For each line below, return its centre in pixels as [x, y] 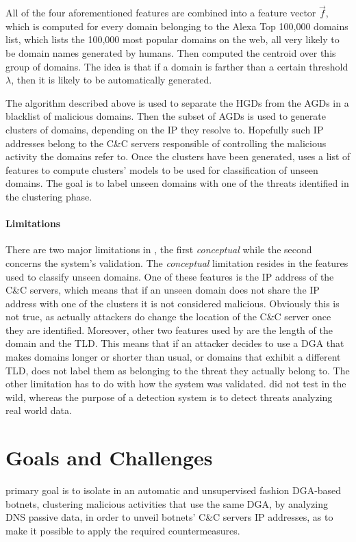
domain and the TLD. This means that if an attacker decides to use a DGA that [175, 343]
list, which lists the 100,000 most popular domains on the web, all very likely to [173, 39]
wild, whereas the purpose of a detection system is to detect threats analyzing [169, 397]
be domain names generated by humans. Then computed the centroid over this [171, 53]
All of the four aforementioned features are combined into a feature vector [161, 13]
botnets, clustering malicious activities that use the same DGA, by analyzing [167, 503]
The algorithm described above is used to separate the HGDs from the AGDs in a [177, 102]
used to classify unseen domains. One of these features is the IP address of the [170, 276]
